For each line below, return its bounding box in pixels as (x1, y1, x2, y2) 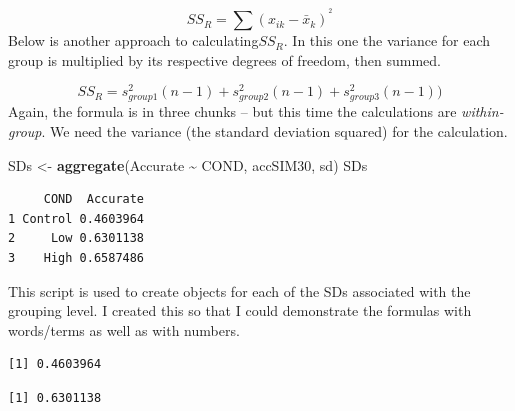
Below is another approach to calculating (8, 30, 259, 51)
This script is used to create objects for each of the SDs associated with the (8, 280, 471, 301)
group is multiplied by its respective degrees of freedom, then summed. (8, 49, 441, 70)
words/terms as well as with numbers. (8, 319, 240, 340)
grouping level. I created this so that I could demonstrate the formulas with (8, 300, 472, 321)
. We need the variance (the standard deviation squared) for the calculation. (41, 121, 508, 142)
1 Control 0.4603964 (8, 211, 145, 226)
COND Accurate (43, 192, 145, 207)
